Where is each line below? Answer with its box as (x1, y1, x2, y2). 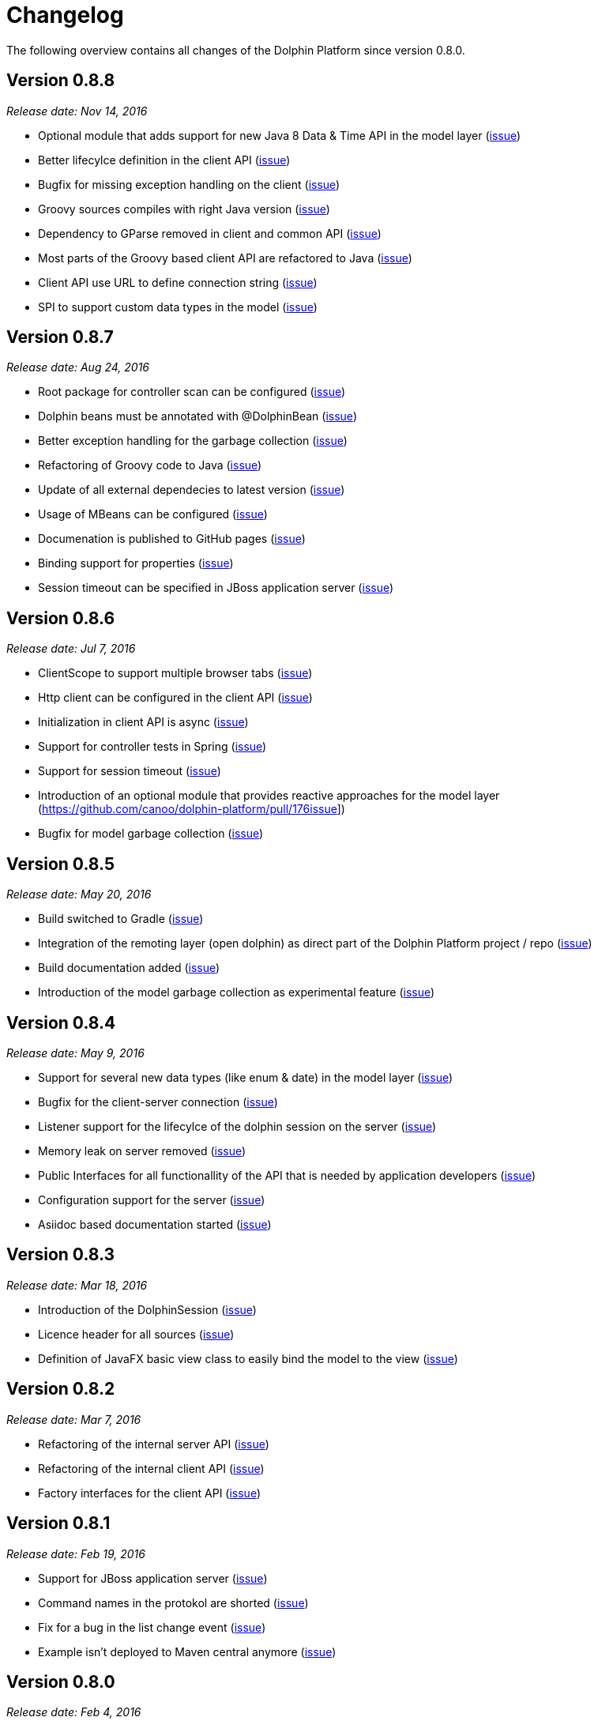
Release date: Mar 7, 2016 (6, 1412, 141, 1426)
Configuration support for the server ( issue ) (38, 1192, 265, 1207)
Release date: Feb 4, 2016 (6, 1705, 141, 1719)
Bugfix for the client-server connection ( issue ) (38, 1094, 278, 1109)
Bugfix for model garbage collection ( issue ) (38, 827, 264, 841)
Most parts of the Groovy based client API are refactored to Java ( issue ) (38, 250, 412, 265)
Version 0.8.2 (6, 1379, 115, 1399)
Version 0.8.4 (6, 1012, 116, 1033)
